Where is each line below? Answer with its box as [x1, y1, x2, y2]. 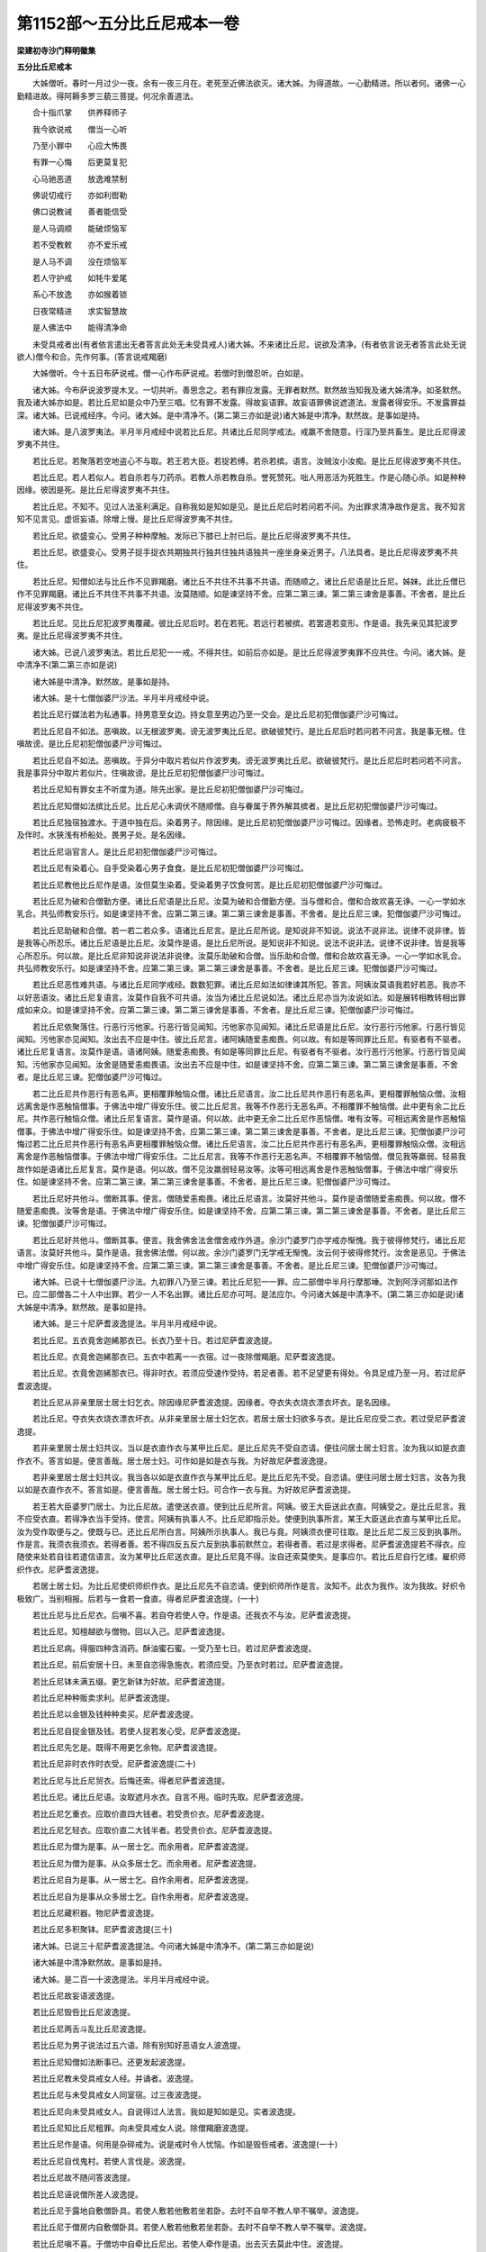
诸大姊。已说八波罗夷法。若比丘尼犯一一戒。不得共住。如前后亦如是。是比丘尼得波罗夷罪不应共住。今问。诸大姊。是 [31, 647, 466, 658]
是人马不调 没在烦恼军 [31, 256, 128, 267]
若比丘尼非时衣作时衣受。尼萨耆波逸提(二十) [31, 1758, 197, 1769]
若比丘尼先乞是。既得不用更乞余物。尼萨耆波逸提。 [31, 1742, 222, 1753]
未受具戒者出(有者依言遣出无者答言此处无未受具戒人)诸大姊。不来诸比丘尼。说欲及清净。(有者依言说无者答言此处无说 [31, 339, 467, 350]
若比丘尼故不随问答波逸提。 [31, 2172, 135, 2184]
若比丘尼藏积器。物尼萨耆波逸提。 [31, 1907, 159, 1918]
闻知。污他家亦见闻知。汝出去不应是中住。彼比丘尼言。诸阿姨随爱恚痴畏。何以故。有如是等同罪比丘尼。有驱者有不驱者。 [16, 1033, 466, 1044]
